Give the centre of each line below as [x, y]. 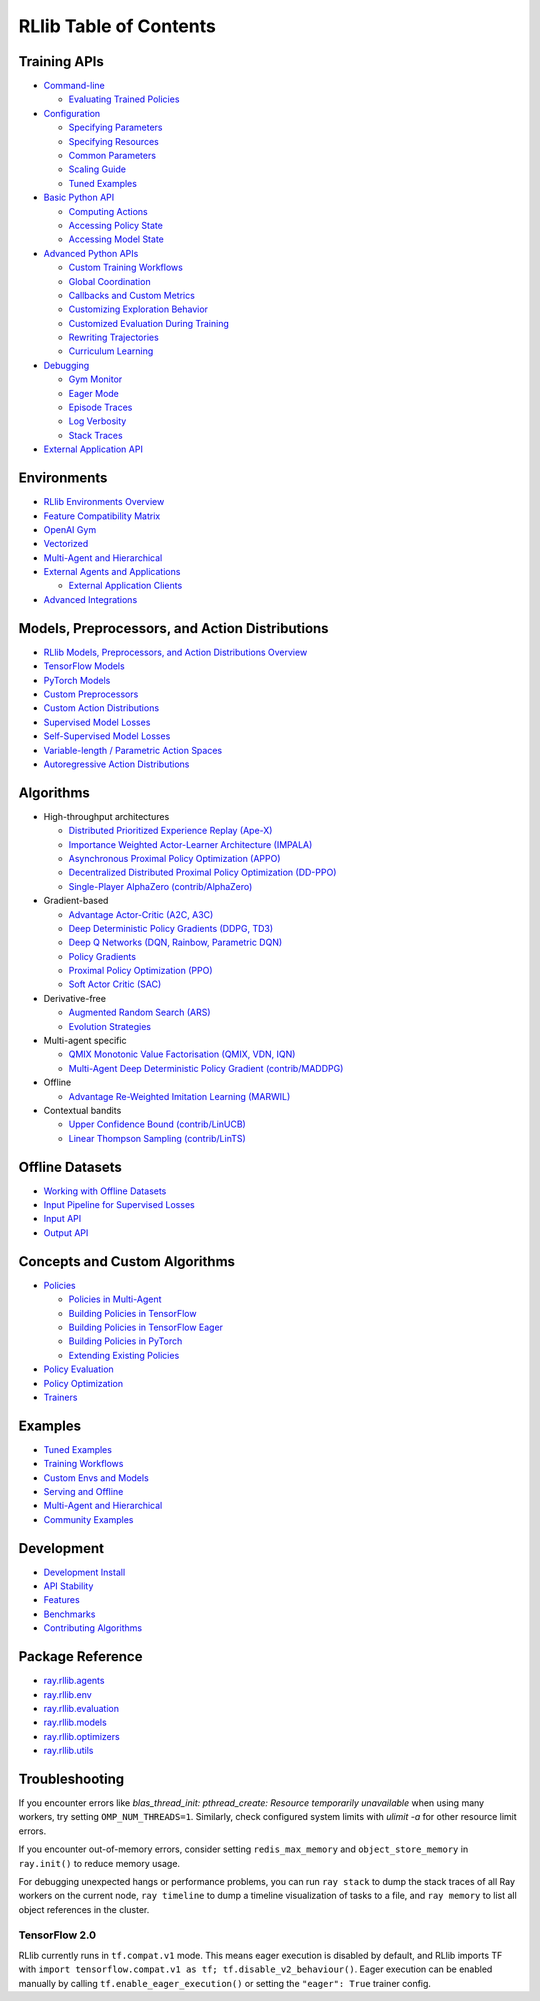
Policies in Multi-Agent [115, 1299]
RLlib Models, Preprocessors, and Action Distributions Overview [175, 652]
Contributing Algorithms [93, 1628]
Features [61, 1600]
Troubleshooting [71, 1778]
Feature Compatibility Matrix [102, 516]
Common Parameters [112, 156]
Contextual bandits [82, 1110]
